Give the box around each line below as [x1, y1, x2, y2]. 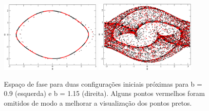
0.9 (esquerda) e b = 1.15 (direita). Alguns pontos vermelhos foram [4, 88, 205, 98]
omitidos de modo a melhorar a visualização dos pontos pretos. [4, 97, 192, 108]
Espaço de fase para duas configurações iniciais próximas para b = [4, 78, 202, 89]
